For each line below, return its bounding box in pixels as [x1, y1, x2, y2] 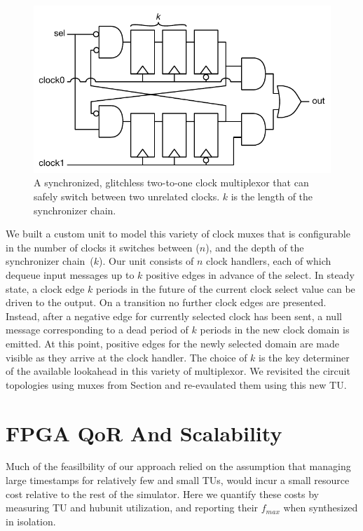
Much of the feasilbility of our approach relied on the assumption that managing [6, 459, 351, 474]
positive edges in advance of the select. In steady [146, 267, 355, 282]
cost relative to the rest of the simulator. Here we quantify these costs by [6, 486, 319, 501]
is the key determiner [259, 350, 350, 364]
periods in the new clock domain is [200, 322, 350, 337]
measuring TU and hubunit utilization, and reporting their [6, 500, 259, 515]
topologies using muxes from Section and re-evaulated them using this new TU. [6, 377, 347, 392]
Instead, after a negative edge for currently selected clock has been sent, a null [6, 308, 342, 323]
